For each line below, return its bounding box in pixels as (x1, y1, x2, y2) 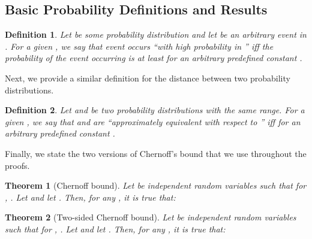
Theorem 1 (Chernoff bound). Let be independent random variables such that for (5, 179, 307, 192)
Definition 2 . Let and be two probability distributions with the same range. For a (5, 104, 305, 116)
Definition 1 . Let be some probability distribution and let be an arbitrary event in (5, 28, 307, 41)
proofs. (5, 159, 30, 171)
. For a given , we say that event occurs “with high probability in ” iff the (5, 40, 274, 52)
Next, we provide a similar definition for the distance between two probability (5, 71, 290, 84)
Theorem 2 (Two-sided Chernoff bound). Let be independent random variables (5, 211, 296, 223)
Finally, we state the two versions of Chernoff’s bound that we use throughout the (5, 147, 307, 159)
